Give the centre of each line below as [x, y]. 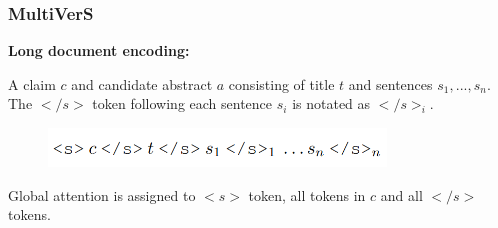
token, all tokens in [307, 194]
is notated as [331, 103]
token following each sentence [182, 103]
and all [401, 194]
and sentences [390, 83]
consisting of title [281, 83]
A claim [32, 83]
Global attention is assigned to [102, 194]
